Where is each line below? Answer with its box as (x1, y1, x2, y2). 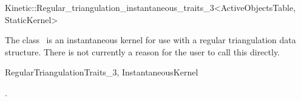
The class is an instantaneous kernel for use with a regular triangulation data (5, 33, 296, 46)
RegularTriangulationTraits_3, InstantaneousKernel (5, 66, 198, 78)
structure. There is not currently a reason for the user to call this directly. (5, 45, 280, 58)
